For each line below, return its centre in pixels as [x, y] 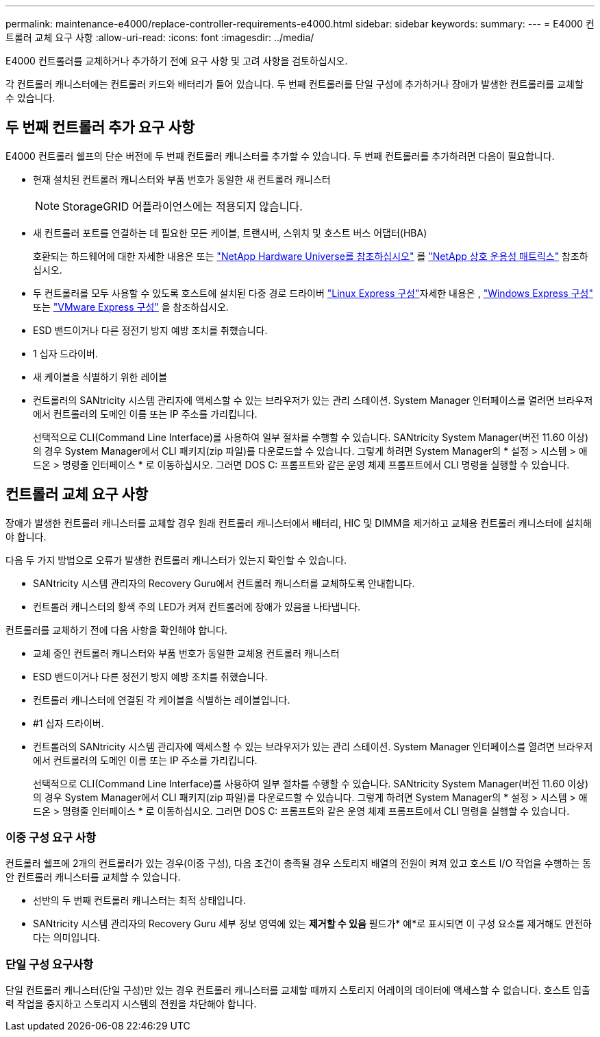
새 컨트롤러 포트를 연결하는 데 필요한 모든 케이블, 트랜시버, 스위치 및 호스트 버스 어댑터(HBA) [230, 233]
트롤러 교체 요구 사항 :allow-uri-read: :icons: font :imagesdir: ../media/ [160, 37]
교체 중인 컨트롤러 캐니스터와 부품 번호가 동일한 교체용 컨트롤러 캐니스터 [186, 653]
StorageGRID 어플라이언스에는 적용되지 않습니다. [183, 206]
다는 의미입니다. [67, 938]
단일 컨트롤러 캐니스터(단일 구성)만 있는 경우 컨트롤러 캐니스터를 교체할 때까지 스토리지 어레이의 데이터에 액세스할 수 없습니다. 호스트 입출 [298, 990]
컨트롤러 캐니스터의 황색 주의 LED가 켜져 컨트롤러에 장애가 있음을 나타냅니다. [197, 606]
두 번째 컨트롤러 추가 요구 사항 [100, 128]
